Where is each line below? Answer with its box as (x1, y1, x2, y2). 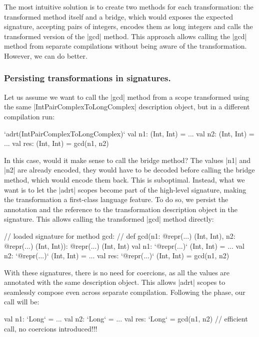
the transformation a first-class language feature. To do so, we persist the (4, 194, 228, 205)
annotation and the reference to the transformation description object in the (4, 204, 238, 214)
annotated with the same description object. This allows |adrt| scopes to (4, 277, 225, 287)
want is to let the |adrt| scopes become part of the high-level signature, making (4, 184, 246, 195)
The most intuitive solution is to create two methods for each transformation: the (4, 2, 253, 12)
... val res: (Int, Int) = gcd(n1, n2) (4, 138, 109, 148)
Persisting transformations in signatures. (4, 72, 171, 84)
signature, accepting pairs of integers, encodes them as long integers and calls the (4, 21, 253, 32)
